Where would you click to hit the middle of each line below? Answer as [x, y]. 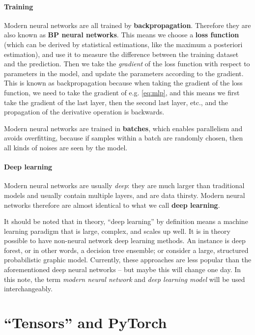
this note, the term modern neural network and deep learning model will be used [125, 279]
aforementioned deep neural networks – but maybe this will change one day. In [123, 269]
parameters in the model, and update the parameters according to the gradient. [124, 73]
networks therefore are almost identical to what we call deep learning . [112, 205]
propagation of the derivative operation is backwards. [84, 112]
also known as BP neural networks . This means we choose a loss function [122, 35]
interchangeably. [28, 289]
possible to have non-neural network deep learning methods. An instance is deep [125, 240]
